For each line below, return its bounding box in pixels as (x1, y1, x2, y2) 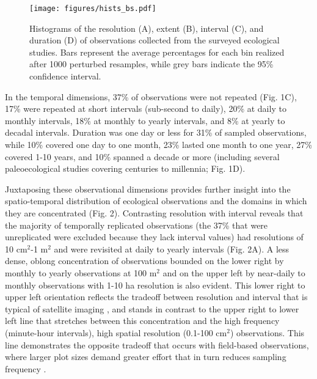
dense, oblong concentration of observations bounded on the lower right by (5, 254, 284, 267)
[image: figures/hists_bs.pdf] (29, 4, 156, 13)
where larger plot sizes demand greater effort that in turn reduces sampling (5, 350, 286, 363)
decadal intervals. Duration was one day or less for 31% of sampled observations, (5, 126, 307, 139)
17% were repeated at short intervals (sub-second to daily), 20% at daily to (5, 102, 286, 115)
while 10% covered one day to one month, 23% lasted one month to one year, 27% (5, 138, 312, 150)
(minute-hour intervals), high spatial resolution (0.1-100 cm (5, 326, 227, 339)
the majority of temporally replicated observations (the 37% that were (5, 218, 268, 231)
